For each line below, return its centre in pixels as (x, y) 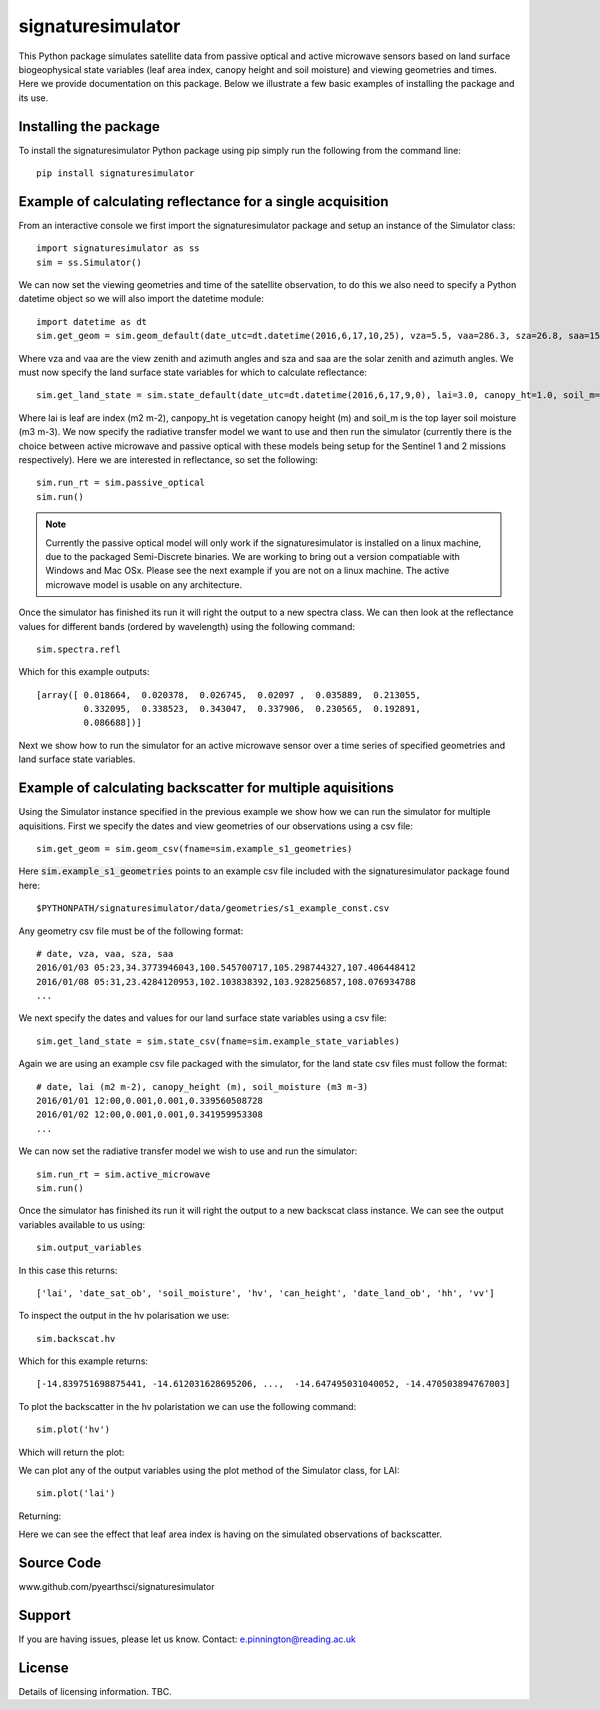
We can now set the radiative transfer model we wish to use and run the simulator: (188, 1151)
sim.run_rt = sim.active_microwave (123, 1174)
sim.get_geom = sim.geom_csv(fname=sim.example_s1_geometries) (194, 848)
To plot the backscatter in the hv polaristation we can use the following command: (187, 1406)
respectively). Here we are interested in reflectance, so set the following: (168, 459)
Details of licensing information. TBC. (95, 1691)
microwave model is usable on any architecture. (144, 584)
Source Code (60, 1563)
